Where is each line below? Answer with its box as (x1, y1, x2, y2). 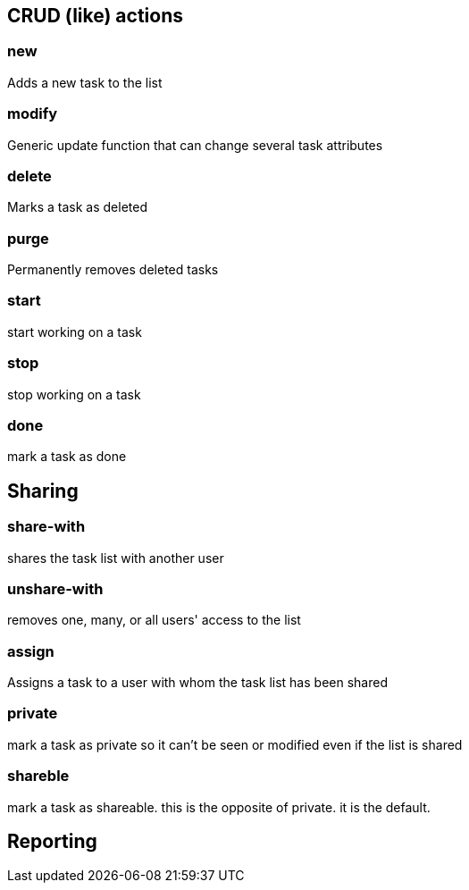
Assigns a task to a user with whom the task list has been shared (7, 675, 388, 691)
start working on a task (7, 323, 142, 340)
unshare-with (7, 579, 104, 598)
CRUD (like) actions (7, 4, 183, 27)
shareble (7, 767, 70, 785)
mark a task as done (7, 449, 127, 465)
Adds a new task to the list (7, 74, 163, 90)
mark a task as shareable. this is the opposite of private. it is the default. (7, 799, 431, 815)
